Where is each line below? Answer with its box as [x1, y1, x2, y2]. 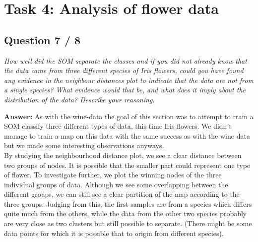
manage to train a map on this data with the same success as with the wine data [4, 130, 250, 141]
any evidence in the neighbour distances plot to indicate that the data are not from [4, 75, 254, 85]
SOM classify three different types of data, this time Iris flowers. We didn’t [4, 121, 232, 131]
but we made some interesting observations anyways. [4, 140, 164, 151]
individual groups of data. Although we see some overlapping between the [4, 179, 228, 189]
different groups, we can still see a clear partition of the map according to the [4, 189, 240, 199]
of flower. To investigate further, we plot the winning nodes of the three [4, 169, 222, 180]
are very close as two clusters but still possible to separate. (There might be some [4, 218, 252, 229]
